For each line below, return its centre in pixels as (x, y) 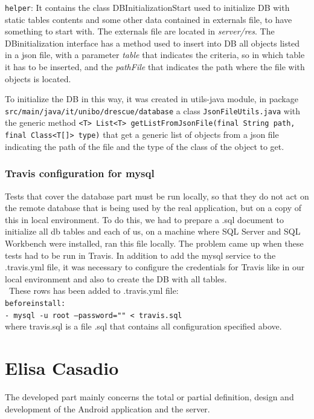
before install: (35, 303)
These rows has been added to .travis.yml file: (94, 291)
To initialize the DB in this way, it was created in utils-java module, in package (152, 99)
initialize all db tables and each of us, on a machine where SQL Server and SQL (153, 231)
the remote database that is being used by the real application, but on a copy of (153, 208)
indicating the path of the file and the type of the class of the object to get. (145, 146)
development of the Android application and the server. (107, 408)
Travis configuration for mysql (80, 173)
